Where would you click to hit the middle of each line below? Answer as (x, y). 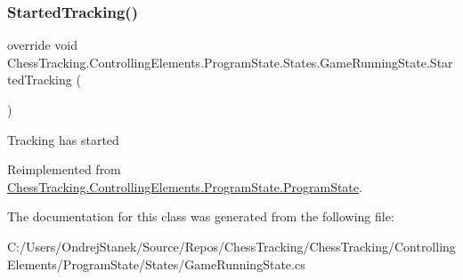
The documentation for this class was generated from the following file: (201, 216)
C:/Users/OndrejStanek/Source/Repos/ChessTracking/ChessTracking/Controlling (231, 246)
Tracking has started (63, 139)
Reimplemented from (64, 169)
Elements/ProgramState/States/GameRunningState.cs (156, 264)
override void (43, 45)
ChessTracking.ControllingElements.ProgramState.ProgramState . (185, 186)
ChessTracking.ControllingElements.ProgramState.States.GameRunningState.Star (230, 62)
